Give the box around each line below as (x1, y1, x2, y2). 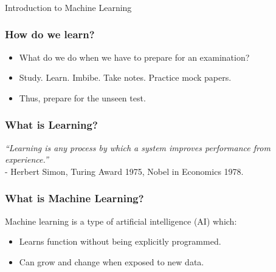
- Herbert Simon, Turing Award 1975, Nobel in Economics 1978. (5, 165, 244, 177)
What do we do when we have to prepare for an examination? (19, 50, 250, 63)
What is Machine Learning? (5, 191, 144, 206)
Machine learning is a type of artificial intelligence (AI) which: (5, 214, 237, 227)
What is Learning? (5, 117, 98, 132)
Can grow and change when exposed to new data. (19, 255, 204, 268)
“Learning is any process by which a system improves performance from (5, 141, 271, 154)
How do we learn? (5, 27, 95, 42)
